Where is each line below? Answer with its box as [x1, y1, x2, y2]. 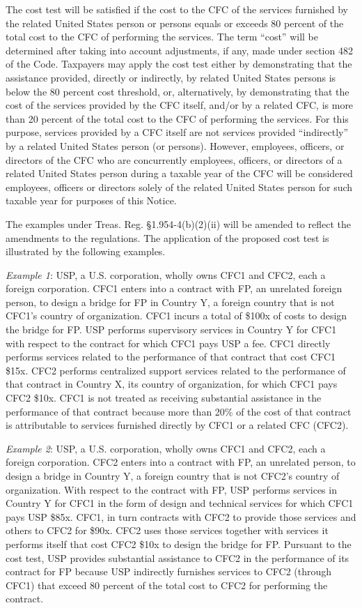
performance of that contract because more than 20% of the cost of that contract [6, 404, 352, 418]
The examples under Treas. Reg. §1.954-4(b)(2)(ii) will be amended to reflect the [6, 216, 352, 231]
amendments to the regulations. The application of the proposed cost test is [6, 230, 329, 245]
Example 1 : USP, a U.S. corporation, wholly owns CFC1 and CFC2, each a [6, 267, 326, 282]
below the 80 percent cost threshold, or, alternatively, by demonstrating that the [6, 84, 349, 98]
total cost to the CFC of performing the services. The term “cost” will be [6, 29, 318, 44]
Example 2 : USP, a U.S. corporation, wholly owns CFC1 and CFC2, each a [6, 441, 326, 455]
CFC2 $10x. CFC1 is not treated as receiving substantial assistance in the [6, 390, 322, 405]
